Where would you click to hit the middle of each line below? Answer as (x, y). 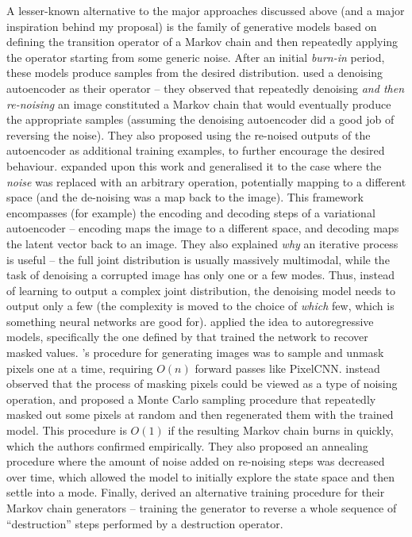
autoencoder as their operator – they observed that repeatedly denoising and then (206, 88)
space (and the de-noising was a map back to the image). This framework (185, 197)
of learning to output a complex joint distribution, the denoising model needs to (201, 290)
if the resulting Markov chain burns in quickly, (281, 430)
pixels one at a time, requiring (80, 368)
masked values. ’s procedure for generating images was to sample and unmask (195, 353)
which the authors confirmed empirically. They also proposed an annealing (187, 445)
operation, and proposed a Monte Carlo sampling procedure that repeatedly (191, 399)
